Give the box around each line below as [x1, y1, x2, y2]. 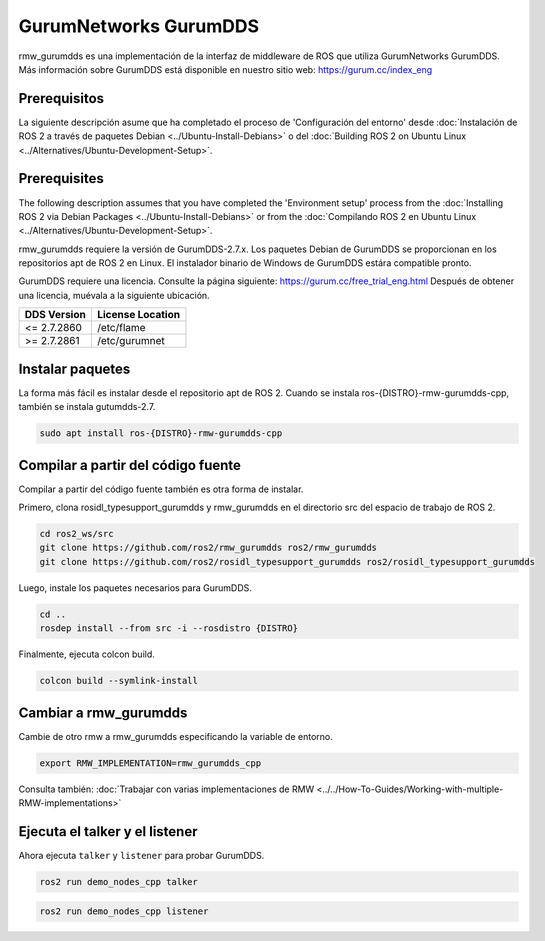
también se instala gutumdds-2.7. [18, 401, 156, 413]
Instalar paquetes [18, 360, 131, 377]
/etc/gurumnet [96, 334, 165, 348]
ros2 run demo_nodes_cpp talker [39, 876, 199, 887]
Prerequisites [18, 170, 104, 187]
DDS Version [24, 308, 87, 322]
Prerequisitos [18, 90, 105, 107]
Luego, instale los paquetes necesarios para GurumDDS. [18, 581, 252, 594]
